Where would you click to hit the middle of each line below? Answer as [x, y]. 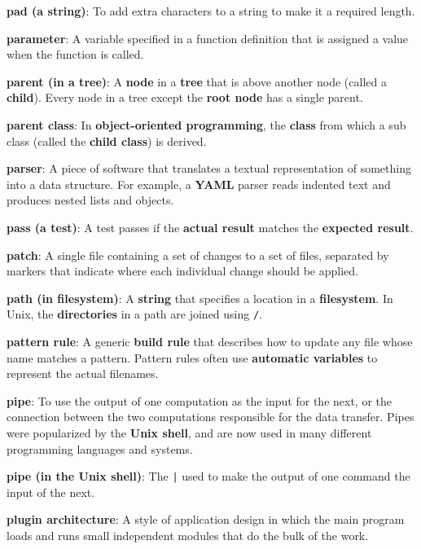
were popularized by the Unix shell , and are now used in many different [189, 432]
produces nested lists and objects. [90, 200]
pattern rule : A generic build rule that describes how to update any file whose [210, 341]
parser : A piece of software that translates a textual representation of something [209, 168]
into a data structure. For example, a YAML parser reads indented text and [199, 184]
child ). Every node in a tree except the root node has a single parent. [185, 97]
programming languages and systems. [100, 448]
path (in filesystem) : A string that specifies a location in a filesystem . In [200, 298]
